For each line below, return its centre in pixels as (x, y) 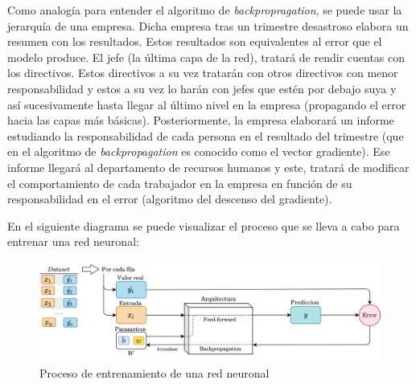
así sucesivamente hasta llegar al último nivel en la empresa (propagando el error (207, 104)
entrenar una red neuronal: (73, 241)
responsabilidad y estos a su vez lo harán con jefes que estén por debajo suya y (202, 88)
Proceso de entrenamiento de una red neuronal (154, 372)
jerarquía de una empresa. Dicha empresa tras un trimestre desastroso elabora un (208, 25)
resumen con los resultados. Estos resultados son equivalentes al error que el (195, 41)
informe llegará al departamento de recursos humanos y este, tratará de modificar (208, 167)
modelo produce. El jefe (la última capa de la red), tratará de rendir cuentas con (206, 57)
